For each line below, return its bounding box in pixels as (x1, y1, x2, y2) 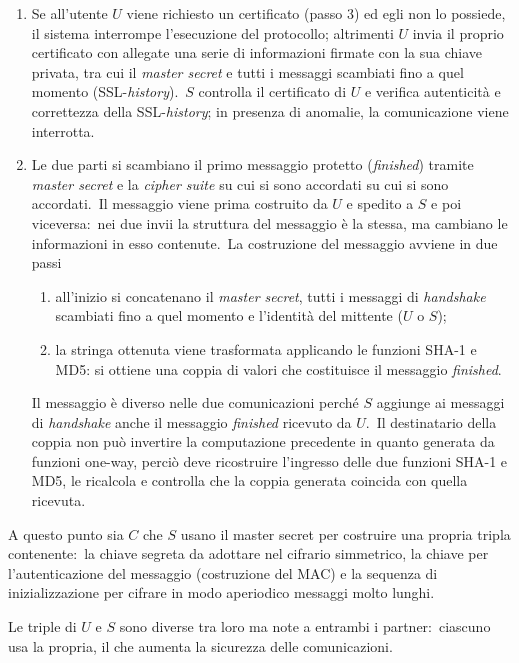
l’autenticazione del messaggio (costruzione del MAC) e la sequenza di (8, 562, 438, 583)
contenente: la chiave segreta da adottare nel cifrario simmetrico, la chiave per (8, 543, 489, 564)
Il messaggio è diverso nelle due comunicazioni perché (31, 392, 359, 413)
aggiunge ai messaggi (376, 392, 505, 413)
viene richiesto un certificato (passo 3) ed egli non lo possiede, (126, 3, 506, 23)
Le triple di (8, 616, 77, 637)
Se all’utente (31, 3, 108, 23)
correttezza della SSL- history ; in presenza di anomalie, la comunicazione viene (31, 100, 509, 121)
